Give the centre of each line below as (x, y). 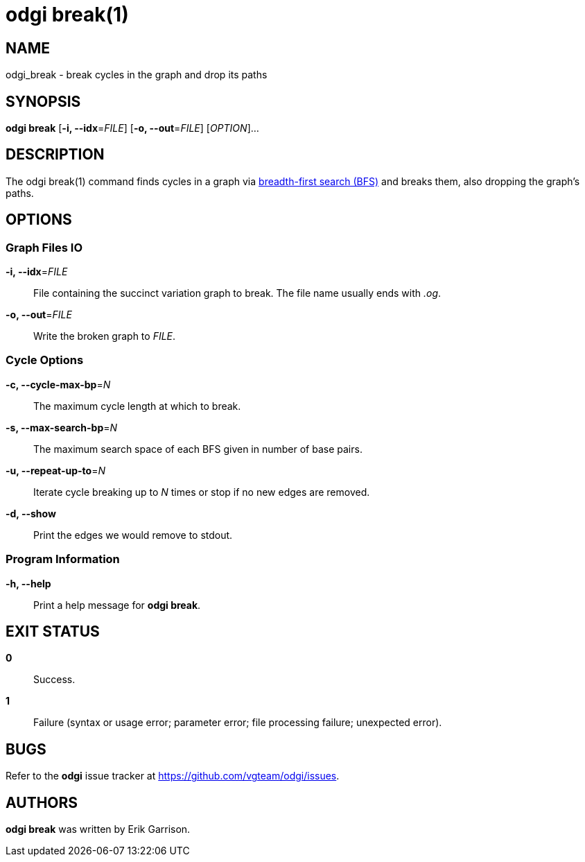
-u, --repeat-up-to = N (55, 470)
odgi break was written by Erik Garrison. (98, 829)
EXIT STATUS (53, 631)
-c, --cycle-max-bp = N (58, 384)
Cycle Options (45, 360)
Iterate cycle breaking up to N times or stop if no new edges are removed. (202, 492)
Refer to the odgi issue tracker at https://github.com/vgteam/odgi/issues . (173, 776)
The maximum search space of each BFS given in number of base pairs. (198, 449)
